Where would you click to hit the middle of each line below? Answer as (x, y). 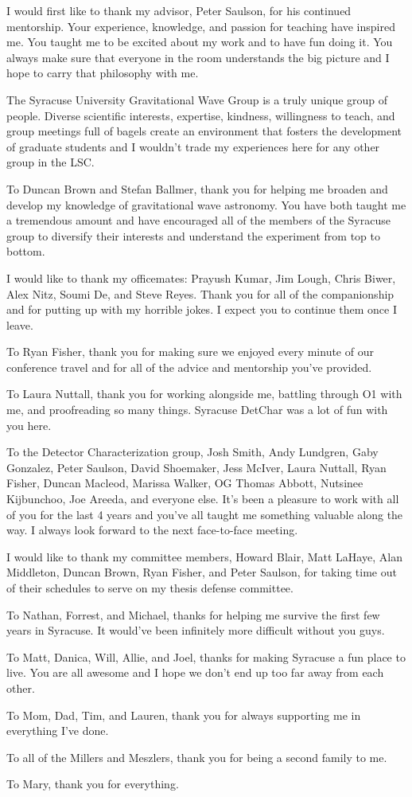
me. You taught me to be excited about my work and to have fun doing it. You (200, 42)
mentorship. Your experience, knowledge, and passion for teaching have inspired (201, 26)
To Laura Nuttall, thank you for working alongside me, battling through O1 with (204, 394)
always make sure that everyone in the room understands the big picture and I (198, 57)
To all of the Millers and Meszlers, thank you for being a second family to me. (197, 757)
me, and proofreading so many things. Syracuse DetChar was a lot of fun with (197, 410)
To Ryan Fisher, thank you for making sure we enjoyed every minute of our (190, 352)
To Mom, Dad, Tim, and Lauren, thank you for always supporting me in (184, 715)
